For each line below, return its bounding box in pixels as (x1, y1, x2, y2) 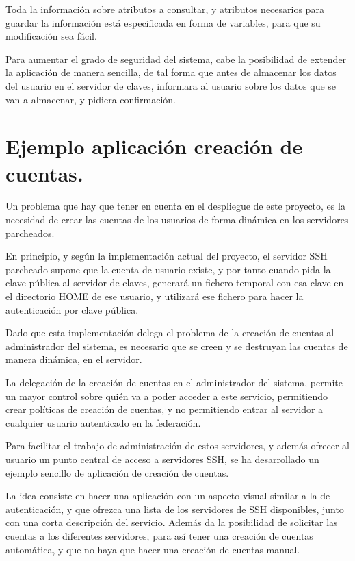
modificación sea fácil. (5, 29, 97, 43)
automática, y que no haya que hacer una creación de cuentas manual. (5, 542, 300, 556)
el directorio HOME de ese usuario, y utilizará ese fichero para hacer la (5, 289, 304, 303)
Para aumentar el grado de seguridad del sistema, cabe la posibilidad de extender (5, 51, 347, 66)
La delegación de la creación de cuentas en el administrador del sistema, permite (5, 375, 343, 389)
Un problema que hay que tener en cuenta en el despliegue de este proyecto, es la (5, 199, 345, 213)
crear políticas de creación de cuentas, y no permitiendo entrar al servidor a (5, 402, 324, 416)
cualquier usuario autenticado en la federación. (5, 415, 201, 429)
